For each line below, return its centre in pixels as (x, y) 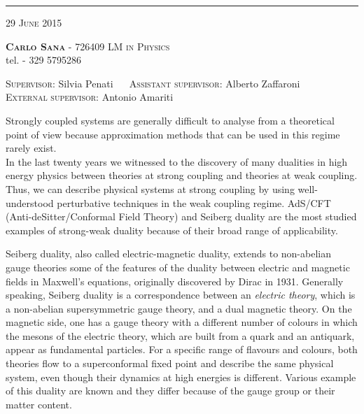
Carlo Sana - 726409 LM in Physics (88, 46)
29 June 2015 (34, 22)
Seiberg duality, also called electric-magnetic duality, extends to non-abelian (168, 254)
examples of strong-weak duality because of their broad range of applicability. (172, 230)
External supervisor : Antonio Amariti (90, 97)
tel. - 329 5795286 (44, 60)
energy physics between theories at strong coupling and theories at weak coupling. (182, 175)
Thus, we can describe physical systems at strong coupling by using (150, 188)
